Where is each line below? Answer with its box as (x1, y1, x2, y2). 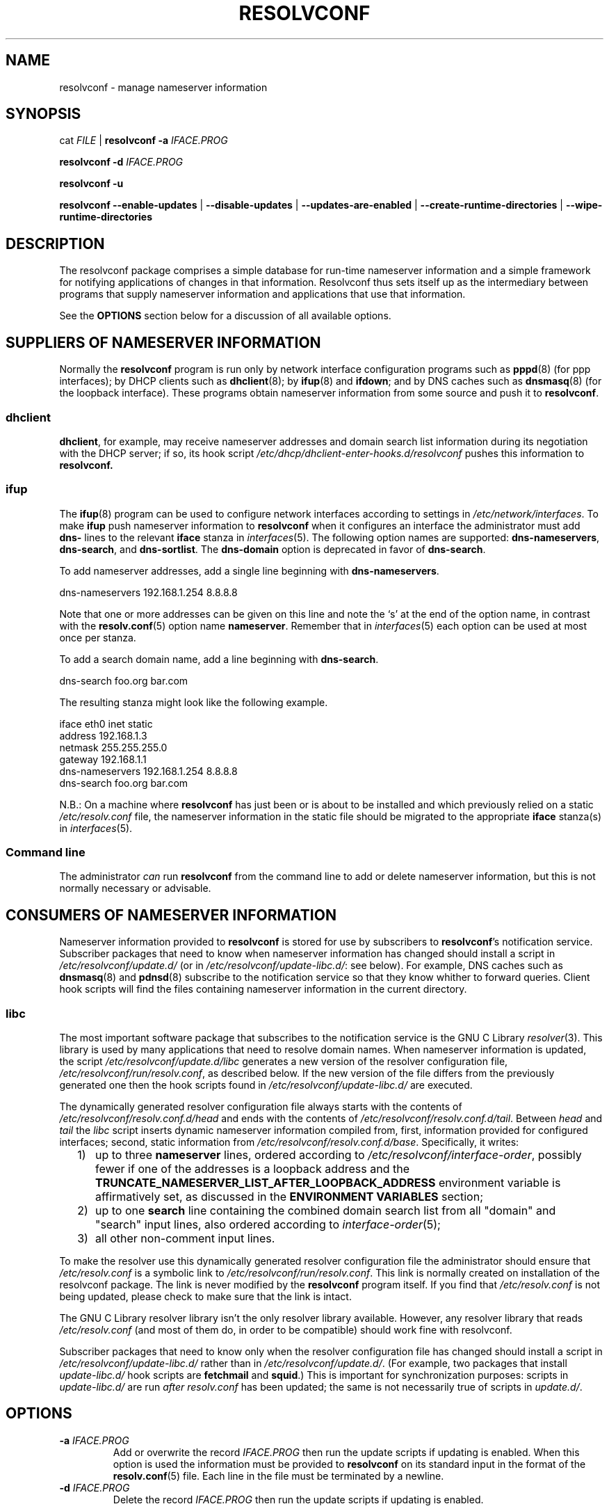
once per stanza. (59, 631, 136, 643)
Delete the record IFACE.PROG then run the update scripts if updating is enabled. (113, 1493, 484, 1505)
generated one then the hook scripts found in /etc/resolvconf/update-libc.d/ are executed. (59, 1078, 473, 1091)
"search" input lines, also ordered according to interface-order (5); (95, 1217, 441, 1231)
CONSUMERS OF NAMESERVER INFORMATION (6, 906, 336, 924)
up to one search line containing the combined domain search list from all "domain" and (95, 1203, 556, 1217)
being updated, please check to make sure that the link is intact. (59, 1290, 352, 1302)
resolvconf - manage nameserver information (59, 81, 268, 93)
